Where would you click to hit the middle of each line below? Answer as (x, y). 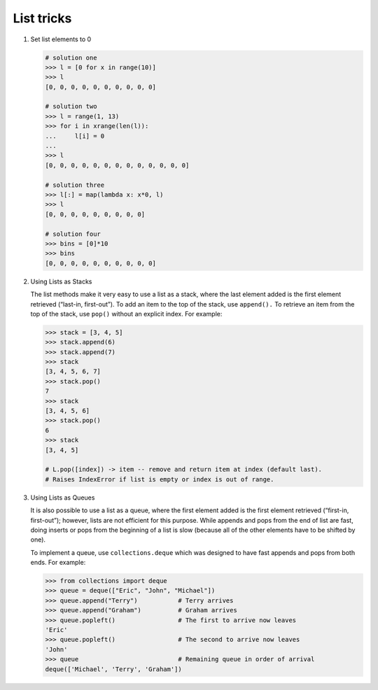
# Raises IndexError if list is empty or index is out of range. (160, 479)
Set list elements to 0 (61, 39)
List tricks (42, 18)
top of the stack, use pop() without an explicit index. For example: (126, 314)
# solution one (71, 57)
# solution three (75, 185)
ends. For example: (58, 563)
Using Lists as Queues (63, 498)
